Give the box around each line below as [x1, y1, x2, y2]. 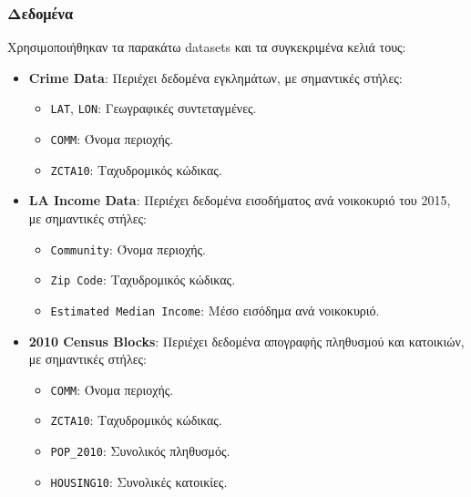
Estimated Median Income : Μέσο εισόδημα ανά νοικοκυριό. [50, 300, 380, 319]
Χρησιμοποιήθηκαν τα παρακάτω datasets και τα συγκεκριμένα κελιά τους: [7, 37, 406, 57]
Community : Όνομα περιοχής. [50, 239, 206, 258]
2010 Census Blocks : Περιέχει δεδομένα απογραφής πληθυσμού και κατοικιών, [28, 331, 465, 350]
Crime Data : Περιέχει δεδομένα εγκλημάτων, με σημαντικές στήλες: [28, 67, 403, 87]
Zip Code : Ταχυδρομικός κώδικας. [50, 270, 236, 289]
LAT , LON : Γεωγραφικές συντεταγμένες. [50, 98, 257, 118]
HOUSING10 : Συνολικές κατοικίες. [50, 471, 228, 491]
